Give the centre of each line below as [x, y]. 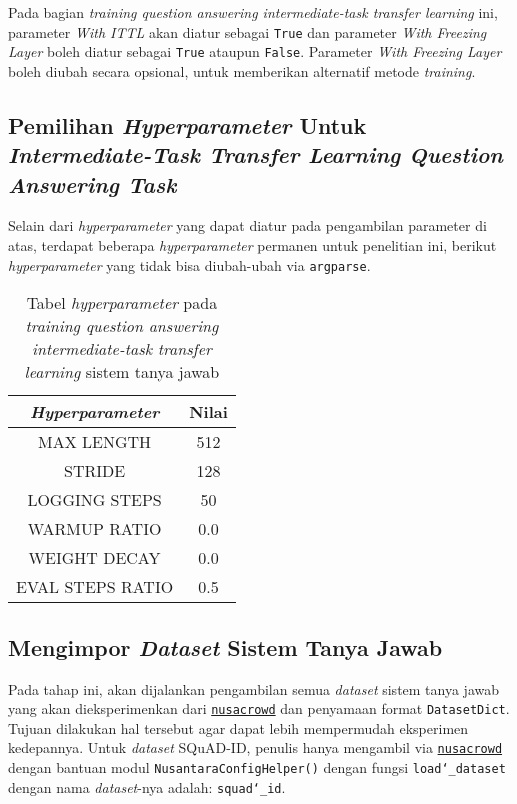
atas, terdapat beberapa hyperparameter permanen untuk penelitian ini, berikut [252, 245]
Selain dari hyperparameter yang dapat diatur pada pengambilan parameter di [247, 225]
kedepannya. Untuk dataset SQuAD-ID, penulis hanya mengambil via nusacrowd [255, 747]
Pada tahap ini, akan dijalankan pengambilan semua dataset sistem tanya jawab [254, 688]
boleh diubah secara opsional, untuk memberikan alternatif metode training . [242, 70]
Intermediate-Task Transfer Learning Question [255, 154]
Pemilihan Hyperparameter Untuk [187, 124]
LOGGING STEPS [94, 500]
